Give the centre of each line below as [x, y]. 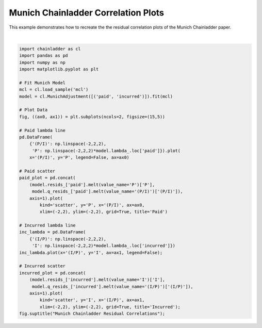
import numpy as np [42, 62]
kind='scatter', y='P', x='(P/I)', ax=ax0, [92, 205]
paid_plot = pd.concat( [48, 178]
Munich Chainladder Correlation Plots [87, 13]
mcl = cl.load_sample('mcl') [54, 90]
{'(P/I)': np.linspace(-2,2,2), [68, 144]
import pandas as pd [43, 56]
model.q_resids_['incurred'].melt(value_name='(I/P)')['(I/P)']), [113, 287]
